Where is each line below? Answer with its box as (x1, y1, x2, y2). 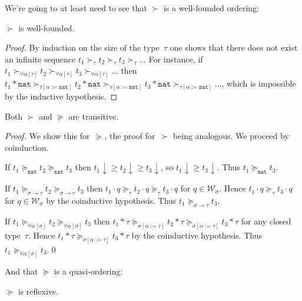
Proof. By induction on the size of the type (5, 41, 160, 54)
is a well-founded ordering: (164, 2, 259, 14)
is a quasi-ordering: (54, 265, 123, 277)
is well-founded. (18, 21, 75, 34)
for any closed (241, 214, 291, 227)
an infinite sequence (5, 52, 76, 65)
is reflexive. (18, 285, 58, 297)
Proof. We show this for (5, 130, 90, 142)
